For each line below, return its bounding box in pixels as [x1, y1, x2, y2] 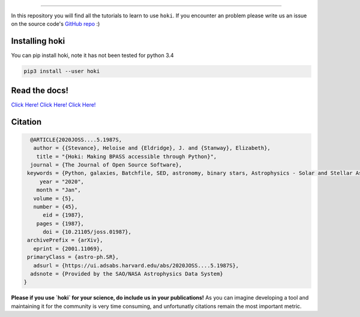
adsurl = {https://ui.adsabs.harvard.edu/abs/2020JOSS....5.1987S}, [33, 262, 239, 269]
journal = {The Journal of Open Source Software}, [30, 161, 182, 168]
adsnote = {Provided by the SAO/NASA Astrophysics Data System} [30, 270, 223, 277]
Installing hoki [11, 36, 65, 46]
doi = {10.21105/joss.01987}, [43, 228, 132, 236]
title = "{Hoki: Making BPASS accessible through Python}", [36, 153, 217, 160]
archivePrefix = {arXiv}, [27, 237, 103, 244]
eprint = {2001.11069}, [33, 245, 103, 252]
